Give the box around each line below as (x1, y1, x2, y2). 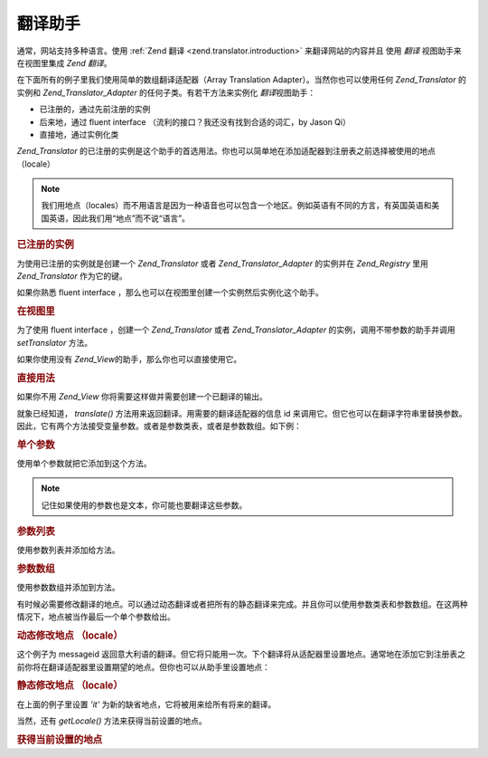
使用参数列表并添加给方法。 (16, 544, 120, 556)
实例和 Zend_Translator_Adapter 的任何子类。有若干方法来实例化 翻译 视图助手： (16, 87, 316, 98)
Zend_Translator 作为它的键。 (16, 270, 127, 281)
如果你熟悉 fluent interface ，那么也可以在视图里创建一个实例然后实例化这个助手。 (16, 287, 324, 298)
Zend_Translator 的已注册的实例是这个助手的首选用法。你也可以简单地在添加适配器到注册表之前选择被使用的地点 (16, 146, 436, 157)
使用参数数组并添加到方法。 (16, 582, 120, 593)
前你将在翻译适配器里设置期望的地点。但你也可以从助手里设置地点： (16, 661, 270, 672)
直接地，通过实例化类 (39, 129, 119, 139)
